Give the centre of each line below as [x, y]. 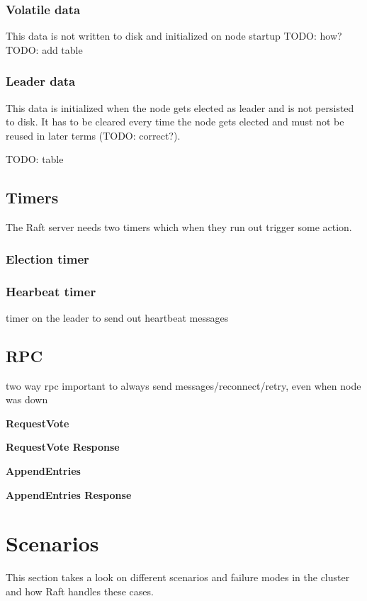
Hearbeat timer [51, 291]
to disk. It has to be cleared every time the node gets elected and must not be [175, 122]
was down [27, 399]
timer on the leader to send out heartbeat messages [117, 317]
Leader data [41, 81]
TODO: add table [44, 49]
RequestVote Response [63, 447]
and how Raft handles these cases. [80, 591]
